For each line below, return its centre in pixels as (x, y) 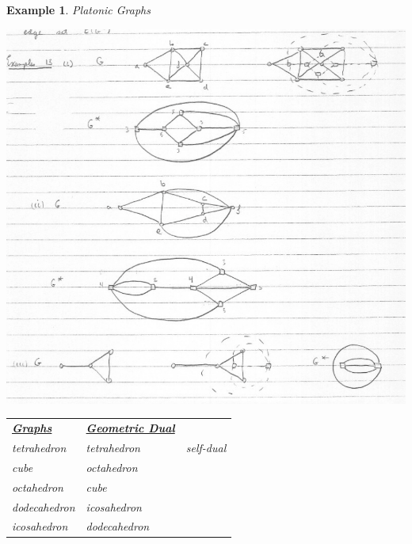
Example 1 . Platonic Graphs (78, 10)
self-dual (206, 447)
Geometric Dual (130, 428)
